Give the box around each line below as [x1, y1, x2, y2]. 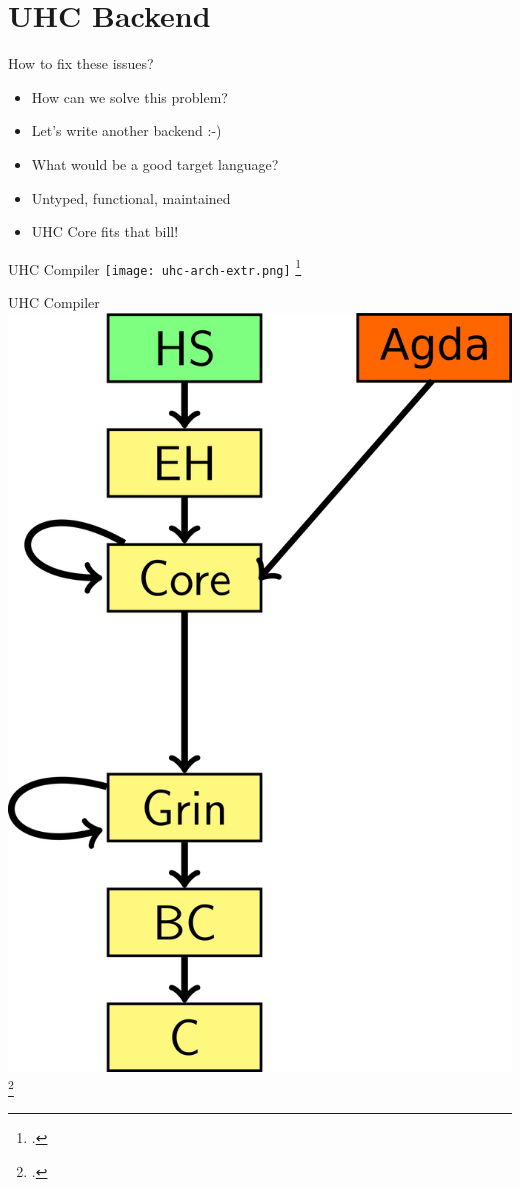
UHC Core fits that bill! [31, 221, 179, 242]
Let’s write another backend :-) [31, 120, 222, 141]
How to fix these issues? [8, 53, 154, 74]
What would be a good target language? [31, 153, 279, 174]
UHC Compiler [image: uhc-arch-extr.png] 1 [8, 255, 302, 279]
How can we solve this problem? [31, 86, 228, 107]
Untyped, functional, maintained [31, 187, 231, 208]
